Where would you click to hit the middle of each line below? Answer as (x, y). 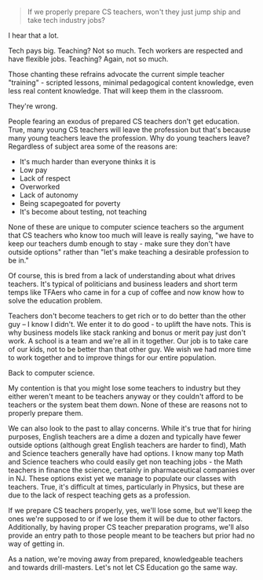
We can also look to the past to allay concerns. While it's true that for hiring (130, 428)
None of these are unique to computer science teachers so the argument (126, 227)
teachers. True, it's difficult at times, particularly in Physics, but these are (126, 487)
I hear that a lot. (33, 35)
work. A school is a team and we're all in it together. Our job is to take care (128, 341)
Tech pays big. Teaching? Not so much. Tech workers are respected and (126, 51)
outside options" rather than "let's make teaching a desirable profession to (129, 252)
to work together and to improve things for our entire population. (112, 358)
